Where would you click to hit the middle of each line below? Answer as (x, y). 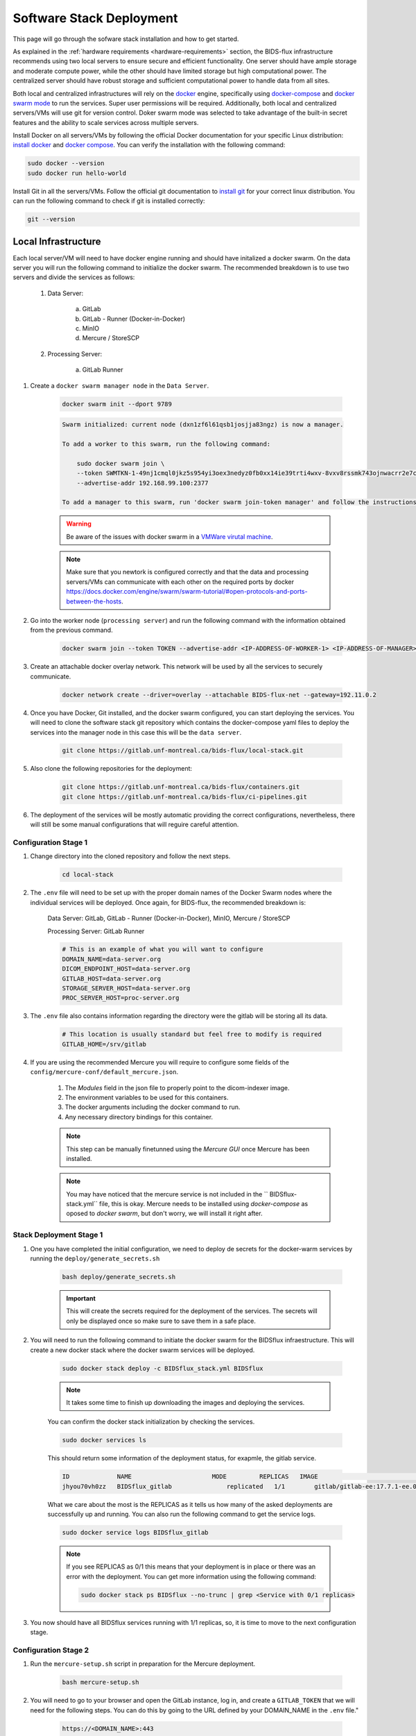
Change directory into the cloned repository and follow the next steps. (130, 856)
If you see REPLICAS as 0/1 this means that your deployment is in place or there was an (191, 1567)
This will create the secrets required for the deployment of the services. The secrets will (192, 1311)
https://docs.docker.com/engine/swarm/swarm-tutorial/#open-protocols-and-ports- (187, 592)
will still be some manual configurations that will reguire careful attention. (135, 825)
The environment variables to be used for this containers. (147, 1097)
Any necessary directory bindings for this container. (139, 1117)
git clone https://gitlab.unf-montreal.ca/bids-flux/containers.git (181, 787)
